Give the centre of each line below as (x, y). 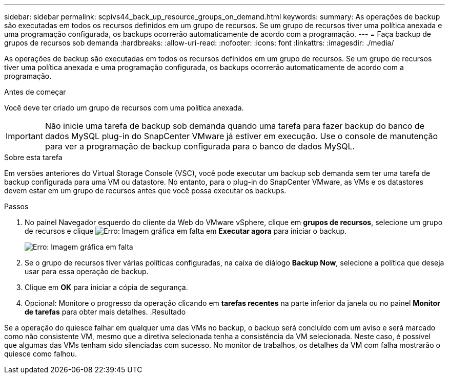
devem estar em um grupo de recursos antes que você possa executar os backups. (145, 191)
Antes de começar (35, 92)
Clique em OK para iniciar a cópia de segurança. (106, 287)
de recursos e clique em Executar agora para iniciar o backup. (186, 231)
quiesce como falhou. (41, 354)
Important (24, 136)
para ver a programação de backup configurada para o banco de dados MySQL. (200, 146)
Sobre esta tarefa (33, 157)
